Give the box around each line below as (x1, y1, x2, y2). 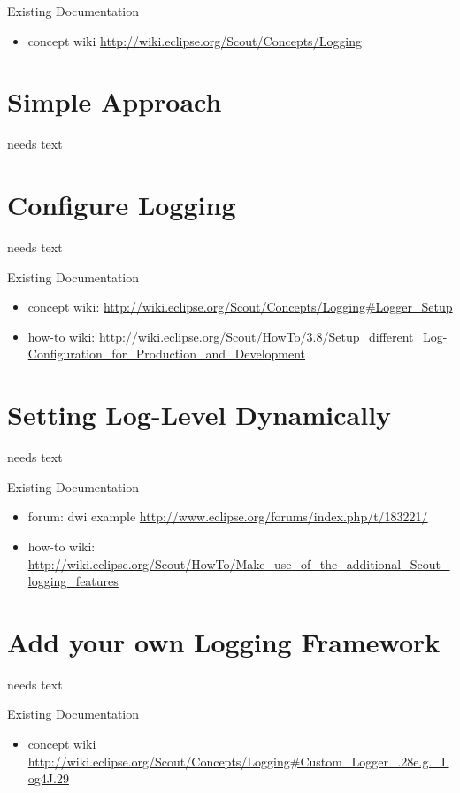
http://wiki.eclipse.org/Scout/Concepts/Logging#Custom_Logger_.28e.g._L (27, 751, 449, 770)
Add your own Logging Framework (7, 623, 441, 659)
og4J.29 (27, 769, 69, 788)
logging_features (27, 572, 119, 590)
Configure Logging (7, 187, 236, 223)
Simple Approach (7, 83, 222, 119)
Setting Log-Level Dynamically (7, 396, 392, 433)
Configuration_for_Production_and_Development (27, 344, 306, 363)
